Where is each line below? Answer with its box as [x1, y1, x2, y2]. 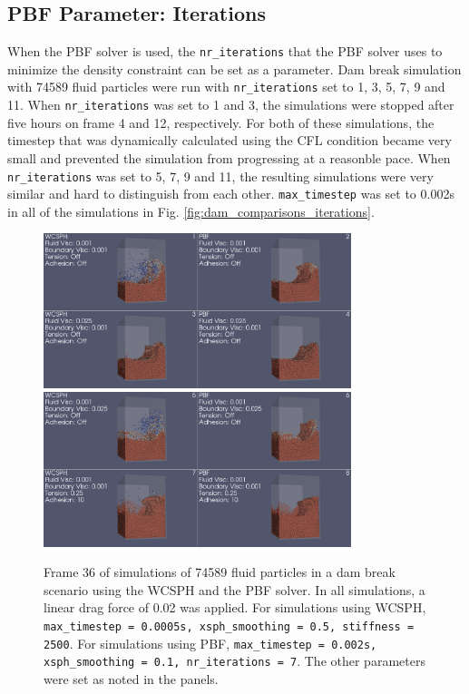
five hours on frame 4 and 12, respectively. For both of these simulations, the [7, 112, 435, 132]
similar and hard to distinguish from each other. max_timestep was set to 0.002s [7, 184, 454, 203]
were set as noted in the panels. [44, 669, 219, 688]
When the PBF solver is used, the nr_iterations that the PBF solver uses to [7, 42, 443, 61]
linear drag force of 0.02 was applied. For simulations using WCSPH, [44, 598, 426, 617]
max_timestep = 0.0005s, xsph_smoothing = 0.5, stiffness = [44, 620, 415, 633]
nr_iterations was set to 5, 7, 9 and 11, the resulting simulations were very [7, 166, 434, 185]
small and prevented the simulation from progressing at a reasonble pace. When [7, 148, 451, 167]
